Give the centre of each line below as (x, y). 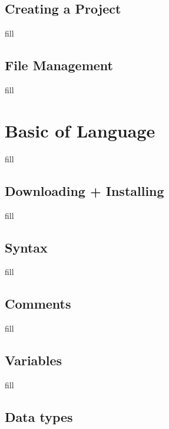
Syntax (26, 247)
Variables (34, 360)
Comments (38, 304)
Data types (39, 416)
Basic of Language (80, 130)
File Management (59, 65)
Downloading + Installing (84, 190)
